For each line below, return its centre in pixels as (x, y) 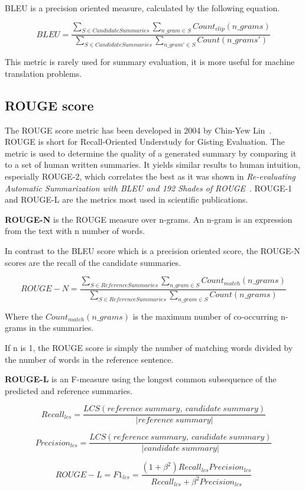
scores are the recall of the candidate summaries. (93, 262)
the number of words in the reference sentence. (89, 359)
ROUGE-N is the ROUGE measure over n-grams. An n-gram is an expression (149, 219)
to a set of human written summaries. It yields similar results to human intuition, (153, 165)
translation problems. (43, 73)
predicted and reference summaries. (69, 390)
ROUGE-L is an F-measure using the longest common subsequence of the (141, 379)
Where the (24, 316)
